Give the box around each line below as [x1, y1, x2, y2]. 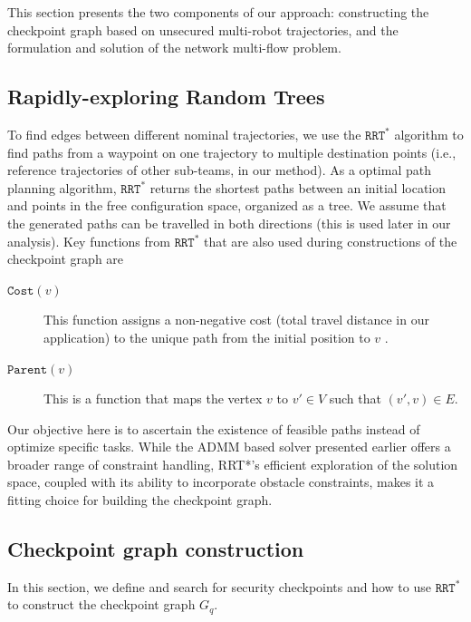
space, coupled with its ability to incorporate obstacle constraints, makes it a [7, 472, 435, 491]
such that [329, 389, 381, 408]
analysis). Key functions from [7, 231, 170, 250]
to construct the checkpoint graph [7, 595, 196, 614]
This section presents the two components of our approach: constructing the [7, 3, 429, 21]
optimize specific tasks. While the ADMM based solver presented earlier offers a [7, 437, 451, 456]
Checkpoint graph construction [7, 535, 304, 563]
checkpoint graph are [7, 249, 124, 268]
